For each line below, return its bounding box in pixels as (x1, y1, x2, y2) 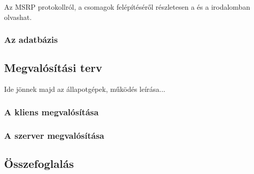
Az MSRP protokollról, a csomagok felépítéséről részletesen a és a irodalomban (4, 2, 250, 12)
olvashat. (4, 11, 32, 22)
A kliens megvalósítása (4, 105, 99, 118)
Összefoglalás (4, 155, 74, 171)
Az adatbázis (4, 33, 58, 46)
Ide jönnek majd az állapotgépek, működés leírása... (4, 84, 165, 94)
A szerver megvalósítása (4, 129, 104, 141)
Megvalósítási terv (4, 60, 102, 76)
